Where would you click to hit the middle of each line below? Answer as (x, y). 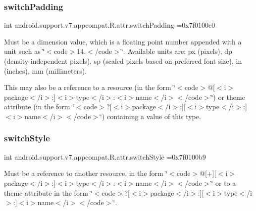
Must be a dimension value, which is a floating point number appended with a (123, 41)
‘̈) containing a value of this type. (151, 116)
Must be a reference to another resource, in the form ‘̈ (86, 173)
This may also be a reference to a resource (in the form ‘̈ (90, 87)
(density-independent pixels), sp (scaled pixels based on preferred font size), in (123, 61)
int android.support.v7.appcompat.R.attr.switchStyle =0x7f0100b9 (105, 156)
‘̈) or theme (228, 97)
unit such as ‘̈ (25, 51)
